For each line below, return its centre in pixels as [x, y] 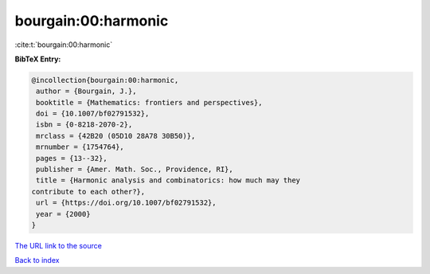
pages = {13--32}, [72, 158]
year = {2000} [63, 214]
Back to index [37, 260]
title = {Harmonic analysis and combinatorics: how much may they [168, 180]
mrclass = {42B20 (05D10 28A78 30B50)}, [116, 136]
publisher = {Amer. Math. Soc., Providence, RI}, [135, 170]
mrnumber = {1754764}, [80, 147]
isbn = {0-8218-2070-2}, [84, 125]
